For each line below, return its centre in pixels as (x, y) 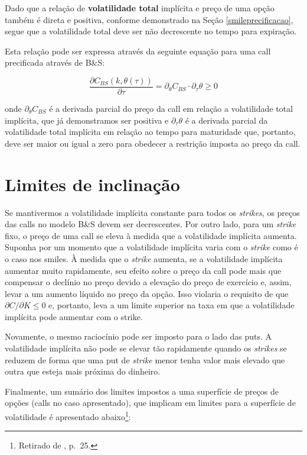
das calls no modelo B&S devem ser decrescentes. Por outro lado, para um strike (151, 224)
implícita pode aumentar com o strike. (74, 316)
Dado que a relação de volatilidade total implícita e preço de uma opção (140, 8)
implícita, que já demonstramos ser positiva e (87, 120)
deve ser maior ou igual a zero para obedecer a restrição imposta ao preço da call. (153, 143)
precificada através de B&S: (55, 62)
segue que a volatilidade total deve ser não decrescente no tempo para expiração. (151, 31)
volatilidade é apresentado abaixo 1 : (68, 416)
